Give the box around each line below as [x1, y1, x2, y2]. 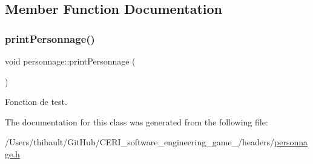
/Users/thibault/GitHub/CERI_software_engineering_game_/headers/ [5, 136, 275, 148]
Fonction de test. [5, 95, 67, 108]
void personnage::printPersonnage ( [5, 55, 136, 67]
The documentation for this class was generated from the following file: [5, 115, 268, 128]
